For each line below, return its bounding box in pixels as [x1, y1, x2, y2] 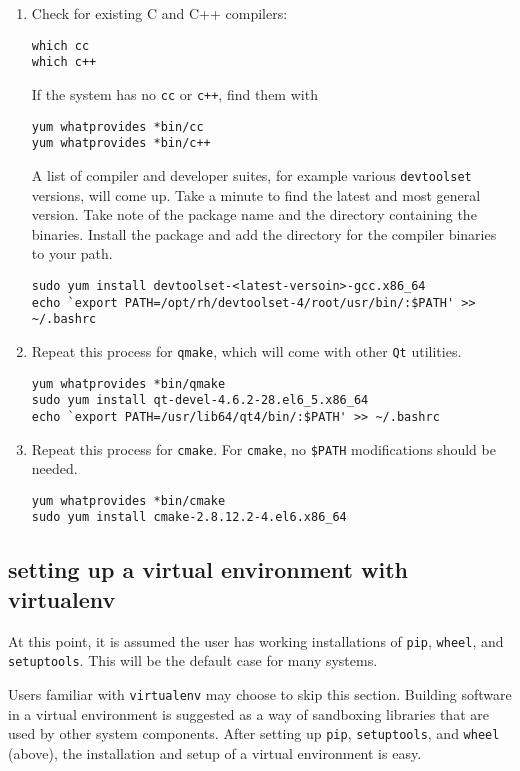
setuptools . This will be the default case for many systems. [8, 650, 378, 671]
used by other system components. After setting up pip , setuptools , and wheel [8, 723, 500, 744]
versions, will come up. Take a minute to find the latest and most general [31, 184, 481, 205]
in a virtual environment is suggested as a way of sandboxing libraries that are [8, 703, 489, 724]
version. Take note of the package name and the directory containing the [31, 204, 477, 225]
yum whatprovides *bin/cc [31, 119, 204, 134]
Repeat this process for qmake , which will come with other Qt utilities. [31, 340, 462, 361]
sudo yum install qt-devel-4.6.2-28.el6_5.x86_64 [31, 393, 369, 408]
